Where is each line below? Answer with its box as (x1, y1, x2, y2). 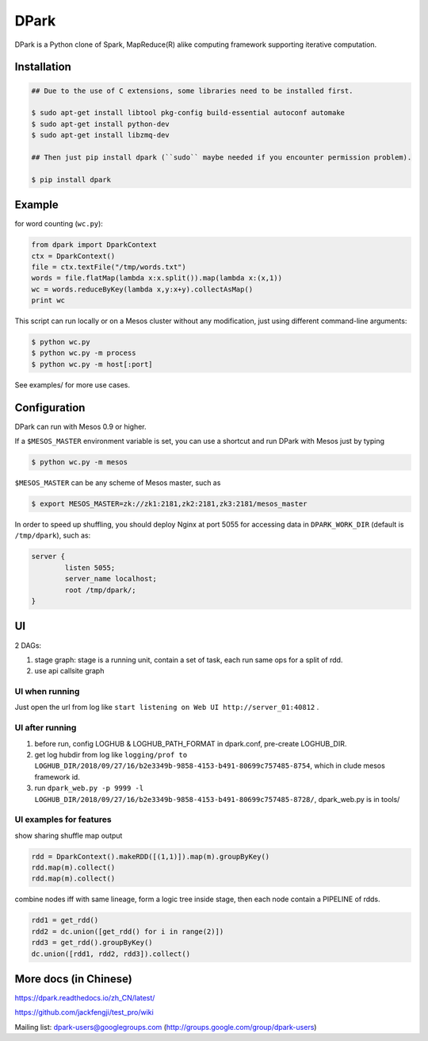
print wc (31, 296, 66, 305)
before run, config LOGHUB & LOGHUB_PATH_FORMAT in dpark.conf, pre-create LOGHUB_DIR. (34, 738, 347, 748)
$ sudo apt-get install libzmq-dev (31, 131, 170, 140)
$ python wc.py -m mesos (31, 457, 128, 467)
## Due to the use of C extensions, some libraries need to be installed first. (31, 86, 353, 95)
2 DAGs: (14, 640, 42, 650)
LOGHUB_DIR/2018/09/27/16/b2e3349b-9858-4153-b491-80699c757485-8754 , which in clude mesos (34, 761, 386, 770)
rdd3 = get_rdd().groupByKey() (31, 938, 154, 947)
